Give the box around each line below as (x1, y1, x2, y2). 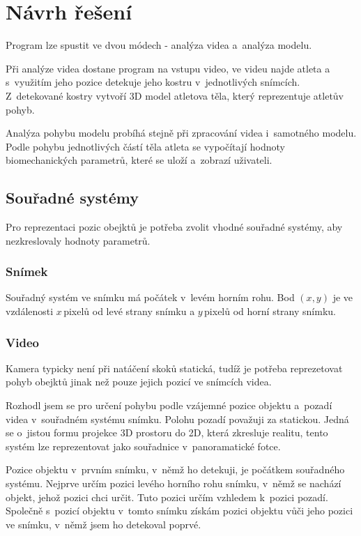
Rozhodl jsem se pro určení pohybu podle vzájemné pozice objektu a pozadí (6, 398, 332, 413)
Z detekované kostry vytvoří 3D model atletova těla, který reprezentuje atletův (6, 88, 344, 102)
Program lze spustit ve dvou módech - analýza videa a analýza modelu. (6, 38, 312, 52)
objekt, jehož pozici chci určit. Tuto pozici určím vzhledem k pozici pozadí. (6, 489, 328, 504)
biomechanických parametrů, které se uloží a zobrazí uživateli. (6, 153, 272, 167)
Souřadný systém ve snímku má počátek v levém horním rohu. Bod (6, 290, 295, 305)
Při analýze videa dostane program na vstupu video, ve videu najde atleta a (6, 61, 330, 75)
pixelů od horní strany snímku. (204, 304, 336, 319)
